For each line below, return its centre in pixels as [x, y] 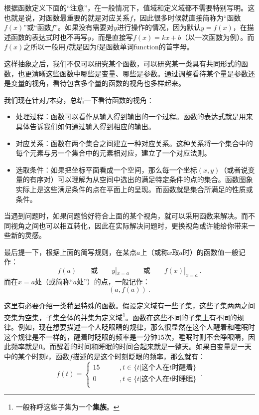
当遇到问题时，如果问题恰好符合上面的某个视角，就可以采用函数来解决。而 [126, 216]
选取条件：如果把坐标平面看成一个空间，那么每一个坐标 [106, 169]
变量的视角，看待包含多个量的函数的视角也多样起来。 [98, 83]
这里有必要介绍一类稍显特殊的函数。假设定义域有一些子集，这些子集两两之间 [129, 306]
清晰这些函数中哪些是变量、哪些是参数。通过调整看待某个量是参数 [140, 73]
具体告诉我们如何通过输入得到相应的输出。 [85, 126]
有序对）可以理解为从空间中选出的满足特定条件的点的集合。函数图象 [141, 179]
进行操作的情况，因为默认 [159, 27]
